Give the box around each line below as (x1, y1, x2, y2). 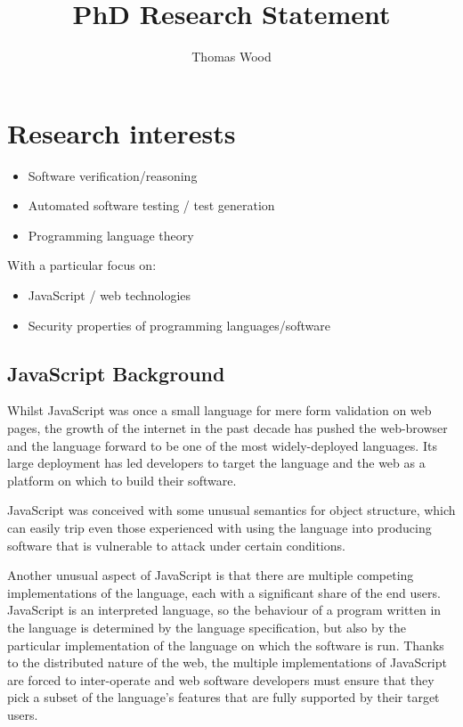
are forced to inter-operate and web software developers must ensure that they (7, 670, 435, 689)
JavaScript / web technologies (28, 286, 191, 305)
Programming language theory (28, 225, 194, 244)
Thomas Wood (191, 47, 272, 66)
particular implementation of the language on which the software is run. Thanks (7, 635, 444, 654)
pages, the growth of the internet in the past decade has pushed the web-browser (7, 419, 448, 437)
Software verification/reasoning (28, 166, 198, 184)
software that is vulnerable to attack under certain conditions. (7, 535, 345, 554)
